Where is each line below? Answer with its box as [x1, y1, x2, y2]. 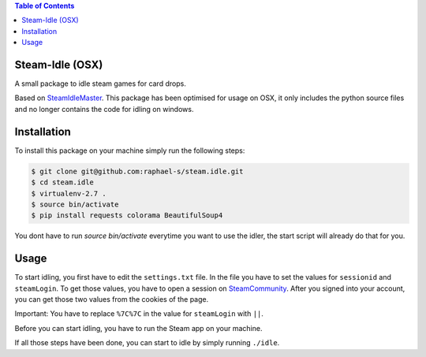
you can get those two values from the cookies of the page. [14, 294, 209, 303]
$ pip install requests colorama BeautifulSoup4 [31, 211, 223, 220]
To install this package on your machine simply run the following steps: [14, 146, 245, 155]
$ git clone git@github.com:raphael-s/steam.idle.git [31, 166, 244, 176]
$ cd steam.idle [31, 178, 95, 187]
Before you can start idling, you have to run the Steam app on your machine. [14, 323, 263, 333]
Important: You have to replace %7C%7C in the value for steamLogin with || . [14, 309, 264, 318]
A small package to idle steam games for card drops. [14, 79, 187, 88]
